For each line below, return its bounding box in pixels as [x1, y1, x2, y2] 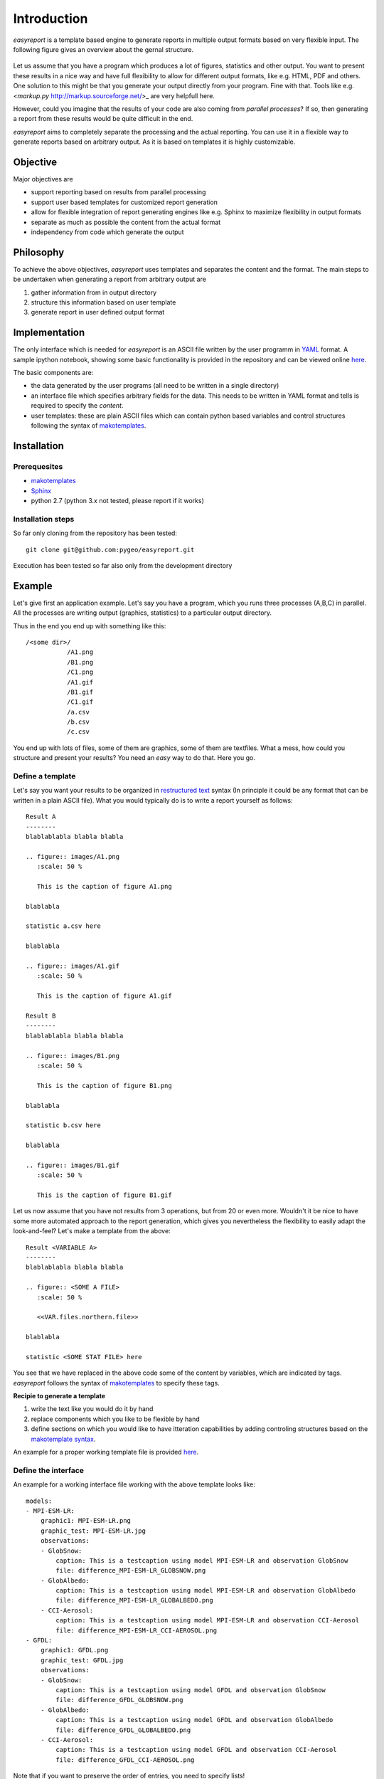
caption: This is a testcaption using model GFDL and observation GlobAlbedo [55, 1716, 334, 1724]
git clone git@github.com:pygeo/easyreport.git [26, 545, 195, 554]
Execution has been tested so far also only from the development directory [13, 561, 233, 569]
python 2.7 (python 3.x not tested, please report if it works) [31, 496, 204, 505]
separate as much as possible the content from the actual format [31, 218, 221, 226]
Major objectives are [13, 174, 74, 183]
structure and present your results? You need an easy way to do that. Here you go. [13, 754, 255, 762]
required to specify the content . [31, 401, 124, 410]
